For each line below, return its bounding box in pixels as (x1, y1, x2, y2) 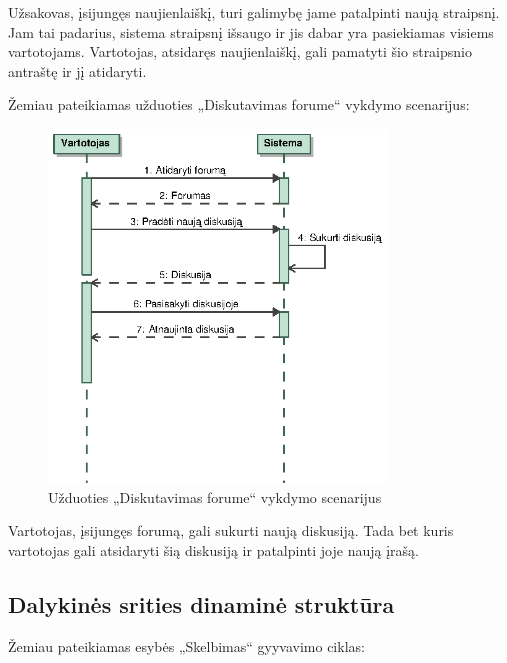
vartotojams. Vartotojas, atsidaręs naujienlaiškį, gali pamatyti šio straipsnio (8, 41, 472, 62)
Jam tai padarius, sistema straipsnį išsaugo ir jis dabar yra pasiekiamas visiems (8, 21, 494, 42)
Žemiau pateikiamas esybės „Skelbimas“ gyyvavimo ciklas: (8, 635, 365, 656)
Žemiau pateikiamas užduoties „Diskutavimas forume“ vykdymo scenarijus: (8, 94, 470, 115)
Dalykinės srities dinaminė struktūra (8, 588, 395, 619)
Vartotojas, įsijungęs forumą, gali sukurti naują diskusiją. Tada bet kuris (8, 520, 454, 541)
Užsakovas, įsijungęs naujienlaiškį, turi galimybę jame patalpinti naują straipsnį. (8, 2, 500, 22)
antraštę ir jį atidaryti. (8, 60, 147, 81)
